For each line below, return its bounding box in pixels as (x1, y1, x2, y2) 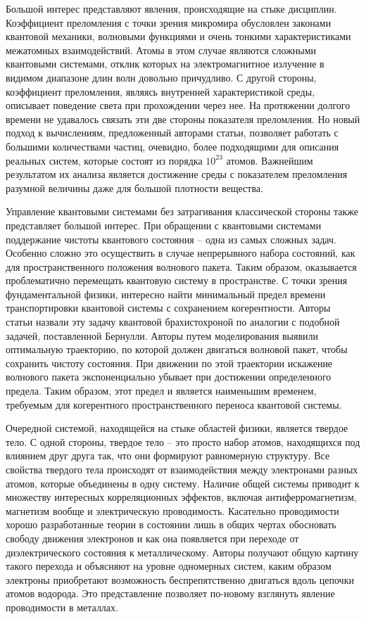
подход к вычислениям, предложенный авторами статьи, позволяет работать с (6, 125, 339, 140)
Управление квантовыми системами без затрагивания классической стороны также (6, 204, 359, 219)
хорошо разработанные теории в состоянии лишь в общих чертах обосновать (6, 517, 336, 532)
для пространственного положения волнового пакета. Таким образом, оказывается (6, 259, 357, 274)
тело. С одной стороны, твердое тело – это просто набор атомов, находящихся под (6, 434, 360, 449)
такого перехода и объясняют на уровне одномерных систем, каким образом (6, 559, 332, 573)
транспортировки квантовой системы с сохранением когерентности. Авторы (6, 300, 331, 315)
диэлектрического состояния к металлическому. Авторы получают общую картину (6, 544, 359, 559)
